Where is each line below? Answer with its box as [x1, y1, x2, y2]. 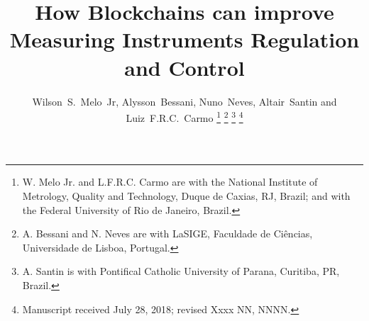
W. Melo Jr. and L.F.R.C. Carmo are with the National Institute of [22, 174, 318, 189]
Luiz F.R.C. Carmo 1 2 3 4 [126, 108, 243, 125]
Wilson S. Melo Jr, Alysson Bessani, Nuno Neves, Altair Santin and [32, 94, 337, 108]
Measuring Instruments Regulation [9, 25, 360, 54]
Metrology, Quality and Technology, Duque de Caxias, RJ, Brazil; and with [22, 188, 351, 203]
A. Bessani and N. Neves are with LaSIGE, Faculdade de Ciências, [22, 226, 313, 241]
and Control [124, 52, 245, 81]
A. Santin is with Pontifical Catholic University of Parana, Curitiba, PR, [22, 264, 340, 278]
